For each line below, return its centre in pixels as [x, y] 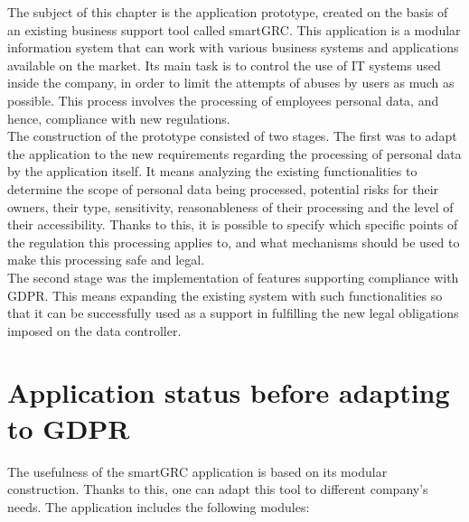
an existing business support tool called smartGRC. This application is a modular [234, 29]
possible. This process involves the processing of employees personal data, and [223, 100]
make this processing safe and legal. [106, 260]
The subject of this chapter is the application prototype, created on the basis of [228, 12]
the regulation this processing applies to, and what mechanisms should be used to [234, 242]
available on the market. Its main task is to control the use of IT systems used [224, 65]
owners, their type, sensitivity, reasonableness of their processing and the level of [230, 206]
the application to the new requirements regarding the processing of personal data [234, 153]
